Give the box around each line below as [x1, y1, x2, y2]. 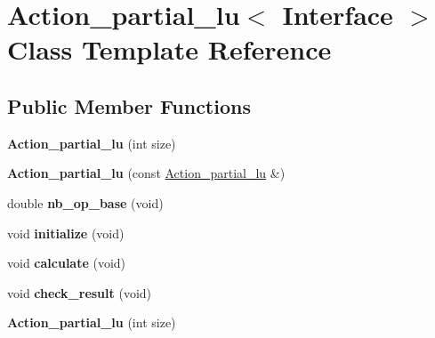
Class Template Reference [7, 31, 332, 68]
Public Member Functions [7, 92, 251, 119]
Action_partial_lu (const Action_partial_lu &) [7, 164, 286, 182]
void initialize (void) [7, 223, 125, 242]
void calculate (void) [7, 253, 126, 272]
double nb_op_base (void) [7, 193, 164, 212]
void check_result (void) [7, 283, 152, 302]
